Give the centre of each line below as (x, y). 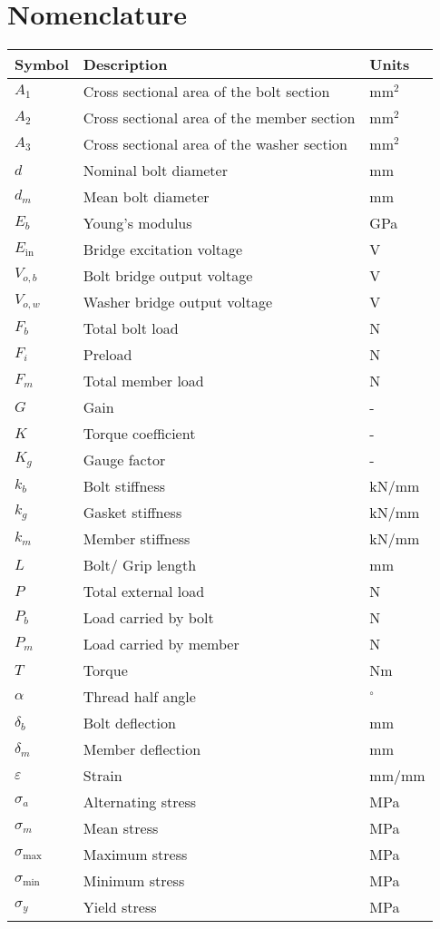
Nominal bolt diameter (155, 171)
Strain (103, 776)
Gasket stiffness (132, 513)
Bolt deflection (129, 723)
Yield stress (120, 907)
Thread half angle (139, 697)
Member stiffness (137, 539)
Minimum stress (134, 881)
